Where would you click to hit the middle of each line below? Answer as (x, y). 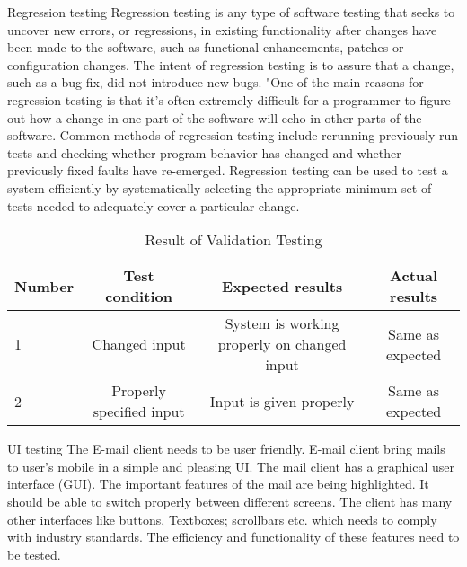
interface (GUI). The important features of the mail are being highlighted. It (218, 484)
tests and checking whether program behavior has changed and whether (204, 152)
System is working (282, 323)
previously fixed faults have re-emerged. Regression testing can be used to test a (228, 170)
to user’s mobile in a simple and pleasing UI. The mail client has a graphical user (231, 466)
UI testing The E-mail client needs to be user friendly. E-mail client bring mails (226, 449)
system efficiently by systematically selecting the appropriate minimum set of (220, 187)
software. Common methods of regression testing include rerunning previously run (233, 135)
